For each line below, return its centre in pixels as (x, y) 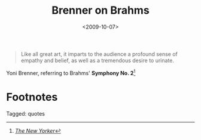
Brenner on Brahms (100, 10)
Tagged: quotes (25, 113)
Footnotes (32, 97)
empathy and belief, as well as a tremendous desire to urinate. (98, 60)
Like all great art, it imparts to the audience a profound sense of (99, 54)
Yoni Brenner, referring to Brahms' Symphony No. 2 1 (71, 72)
